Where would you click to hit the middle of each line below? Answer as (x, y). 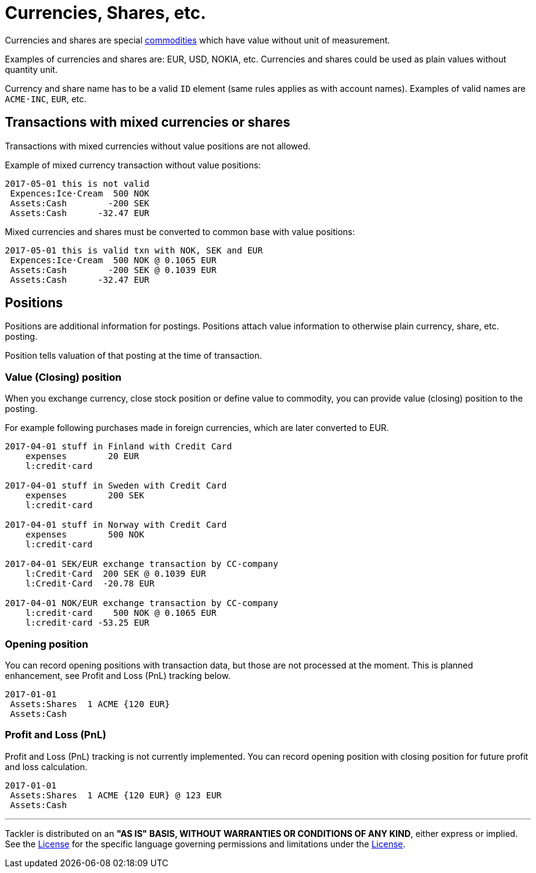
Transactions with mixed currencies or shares (148, 122)
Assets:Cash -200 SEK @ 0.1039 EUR (113, 270)
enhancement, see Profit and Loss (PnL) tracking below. (118, 675)
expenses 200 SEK (85, 496)
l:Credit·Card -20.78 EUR (90, 584)
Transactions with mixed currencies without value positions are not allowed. (158, 146)
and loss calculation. (46, 766)
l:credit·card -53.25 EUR (87, 623)
